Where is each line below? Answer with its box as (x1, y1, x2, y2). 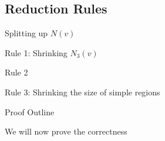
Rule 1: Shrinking (5, 46, 68, 59)
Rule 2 (5, 66, 28, 78)
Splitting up (5, 27, 48, 39)
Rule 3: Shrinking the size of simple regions (5, 85, 160, 98)
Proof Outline (5, 105, 55, 118)
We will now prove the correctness (5, 125, 127, 137)
